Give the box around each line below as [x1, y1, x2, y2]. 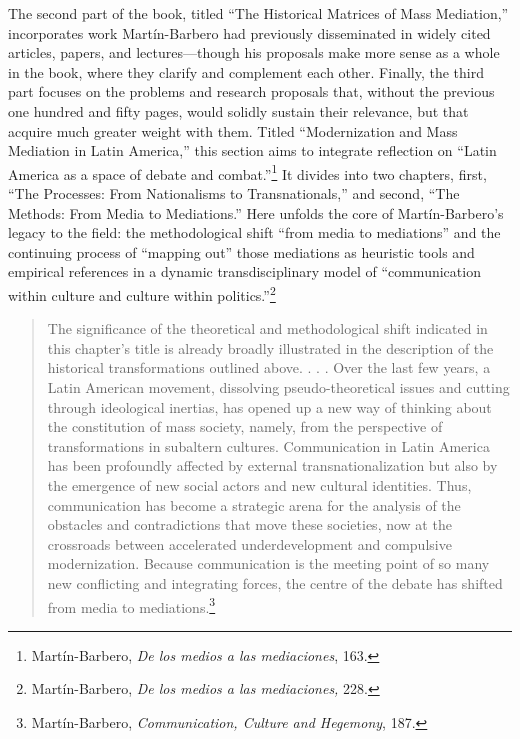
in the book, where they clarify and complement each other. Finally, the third [8, 61, 484, 82]
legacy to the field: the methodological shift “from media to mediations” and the [8, 222, 501, 243]
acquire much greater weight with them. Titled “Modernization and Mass [8, 120, 458, 141]
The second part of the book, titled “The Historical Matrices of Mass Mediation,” [8, 3, 509, 23]
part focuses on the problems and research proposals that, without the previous [8, 81, 495, 102]
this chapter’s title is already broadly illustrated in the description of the [47, 337, 494, 358]
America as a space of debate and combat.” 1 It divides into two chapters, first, [8, 160, 487, 184]
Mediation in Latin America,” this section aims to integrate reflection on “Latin [8, 140, 497, 161]
